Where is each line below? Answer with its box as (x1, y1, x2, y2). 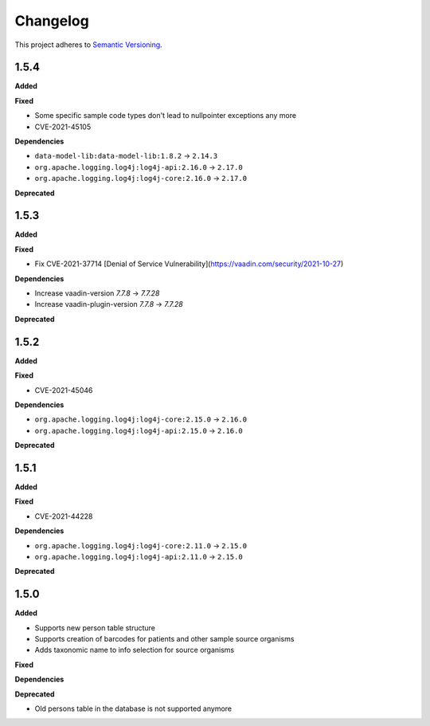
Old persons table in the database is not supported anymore (34, 704, 233, 713)
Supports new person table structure (34, 622, 155, 633)
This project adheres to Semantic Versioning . (14, 40, 162, 49)
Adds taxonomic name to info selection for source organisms (34, 646, 235, 655)
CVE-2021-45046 (34, 385, 93, 394)
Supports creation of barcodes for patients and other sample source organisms (34, 634, 295, 644)
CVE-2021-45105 (34, 122, 92, 131)
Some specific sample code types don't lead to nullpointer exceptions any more (34, 111, 297, 120)
